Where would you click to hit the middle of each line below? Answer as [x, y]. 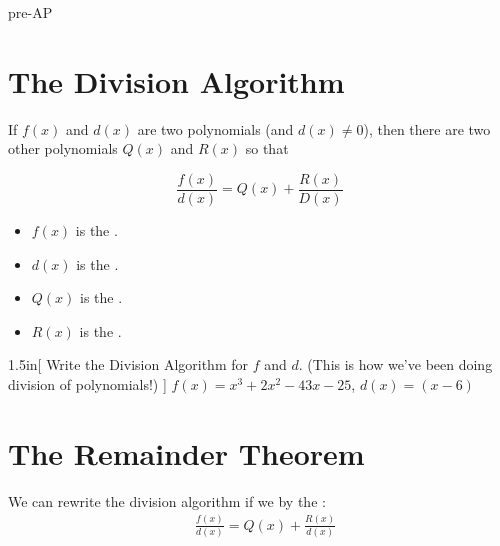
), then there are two [427, 128]
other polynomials [63, 148]
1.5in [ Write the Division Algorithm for [128, 364]
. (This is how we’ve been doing [395, 364]
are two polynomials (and [215, 128]
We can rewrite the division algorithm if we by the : [167, 500]
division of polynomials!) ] [87, 383]
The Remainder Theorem [186, 452]
